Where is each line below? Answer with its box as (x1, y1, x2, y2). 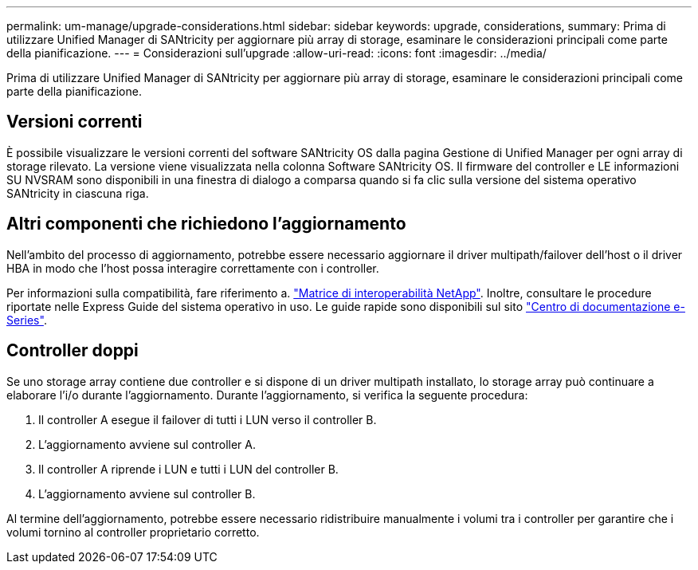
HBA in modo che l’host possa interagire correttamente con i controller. (6, 261, 379, 275)
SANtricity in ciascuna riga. (6, 186, 149, 200)
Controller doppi (6, 340, 139, 361)
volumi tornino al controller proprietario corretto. (6, 525, 260, 539)
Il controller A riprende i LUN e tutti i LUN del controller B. (38, 462, 339, 476)
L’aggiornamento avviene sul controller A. (38, 437, 256, 451)
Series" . (6, 313, 47, 327)
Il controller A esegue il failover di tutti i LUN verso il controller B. (38, 412, 377, 427)
